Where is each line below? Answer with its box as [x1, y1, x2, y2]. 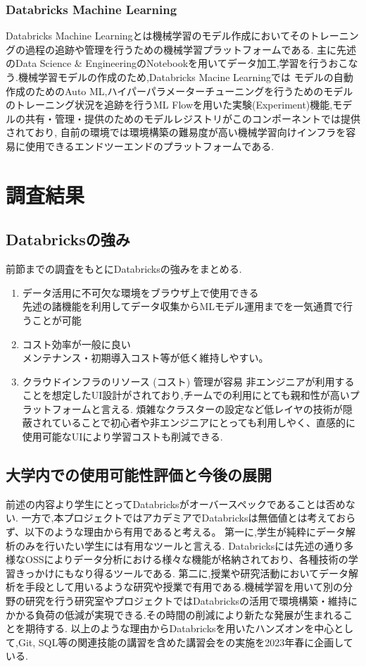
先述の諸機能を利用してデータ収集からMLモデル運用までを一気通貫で [22, 299, 343, 314]
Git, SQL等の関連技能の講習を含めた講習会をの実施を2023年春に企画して [18, 634, 353, 649]
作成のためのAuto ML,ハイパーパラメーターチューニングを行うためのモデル [6, 83, 353, 98]
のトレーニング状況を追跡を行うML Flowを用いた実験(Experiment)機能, [6, 97, 333, 112]
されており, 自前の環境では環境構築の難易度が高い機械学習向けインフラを [6, 125, 346, 140]
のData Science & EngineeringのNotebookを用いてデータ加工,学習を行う [6, 56, 329, 70]
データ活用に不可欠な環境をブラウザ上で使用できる [22, 285, 259, 300]
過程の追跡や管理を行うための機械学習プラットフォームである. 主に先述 [25, 42, 356, 56]
